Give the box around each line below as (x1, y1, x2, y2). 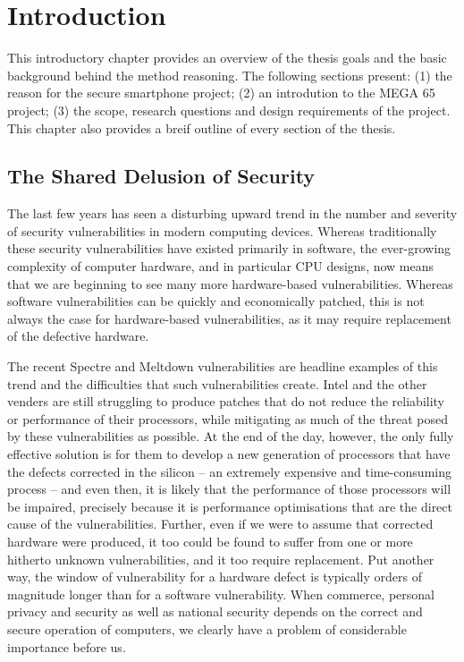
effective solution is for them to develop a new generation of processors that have (7, 445, 451, 463)
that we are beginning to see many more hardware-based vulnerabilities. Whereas (7, 274, 453, 293)
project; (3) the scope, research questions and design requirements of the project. (7, 100, 451, 119)
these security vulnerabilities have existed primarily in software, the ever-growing (7, 239, 451, 258)
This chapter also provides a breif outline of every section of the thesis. (7, 118, 396, 137)
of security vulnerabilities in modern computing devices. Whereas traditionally (7, 221, 437, 240)
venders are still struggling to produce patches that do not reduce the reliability (7, 392, 445, 411)
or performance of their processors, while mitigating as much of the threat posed (7, 409, 448, 428)
